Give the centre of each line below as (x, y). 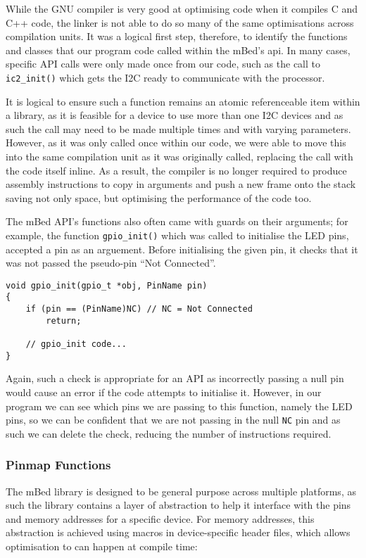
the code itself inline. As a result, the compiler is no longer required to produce (176, 170)
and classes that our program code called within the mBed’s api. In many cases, (178, 50)
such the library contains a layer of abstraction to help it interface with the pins (178, 505)
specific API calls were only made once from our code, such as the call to (163, 64)
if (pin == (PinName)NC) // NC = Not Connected (139, 309)
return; (64, 321)
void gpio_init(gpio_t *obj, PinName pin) (107, 285)
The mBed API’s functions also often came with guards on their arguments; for (177, 221)
